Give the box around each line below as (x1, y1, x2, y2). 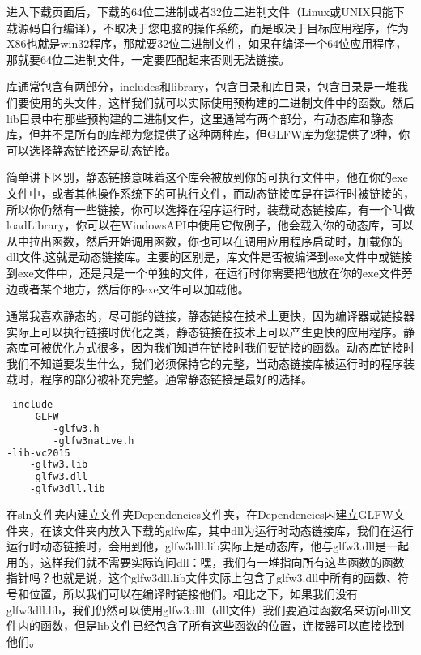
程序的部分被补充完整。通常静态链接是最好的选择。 (40, 370, 313, 387)
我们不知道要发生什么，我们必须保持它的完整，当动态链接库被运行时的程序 (6, 354, 403, 371)
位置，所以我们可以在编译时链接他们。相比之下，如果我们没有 (28, 585, 358, 602)
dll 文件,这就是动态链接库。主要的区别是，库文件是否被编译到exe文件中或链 (6, 248, 402, 265)
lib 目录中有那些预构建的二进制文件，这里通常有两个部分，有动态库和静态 (6, 109, 393, 126)
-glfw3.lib (29, 459, 88, 471)
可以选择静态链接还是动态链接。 (6, 141, 176, 158)
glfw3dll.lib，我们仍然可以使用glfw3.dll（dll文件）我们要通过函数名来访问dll (6, 601, 401, 618)
